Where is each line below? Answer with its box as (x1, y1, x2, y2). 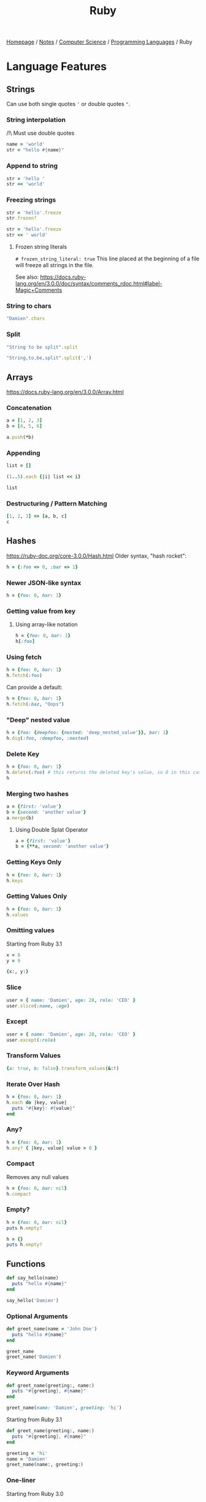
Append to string (6, 162, 58, 170)
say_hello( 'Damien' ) (6, 1297, 59, 1303)
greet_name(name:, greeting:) (6, 1462, 84, 1468)
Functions (6, 1259, 46, 1269)
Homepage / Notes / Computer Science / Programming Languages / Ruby (6, 38, 193, 46)
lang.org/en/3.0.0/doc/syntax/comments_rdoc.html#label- (15, 280, 162, 287)
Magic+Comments (15, 286, 63, 294)
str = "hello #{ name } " (6, 147, 64, 153)
